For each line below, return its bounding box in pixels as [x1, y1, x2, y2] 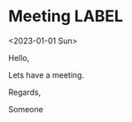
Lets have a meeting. [8, 69, 85, 80]
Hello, [8, 52, 30, 63]
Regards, [8, 87, 42, 97]
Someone [8, 103, 43, 114]
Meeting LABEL [8, 6, 124, 27]
